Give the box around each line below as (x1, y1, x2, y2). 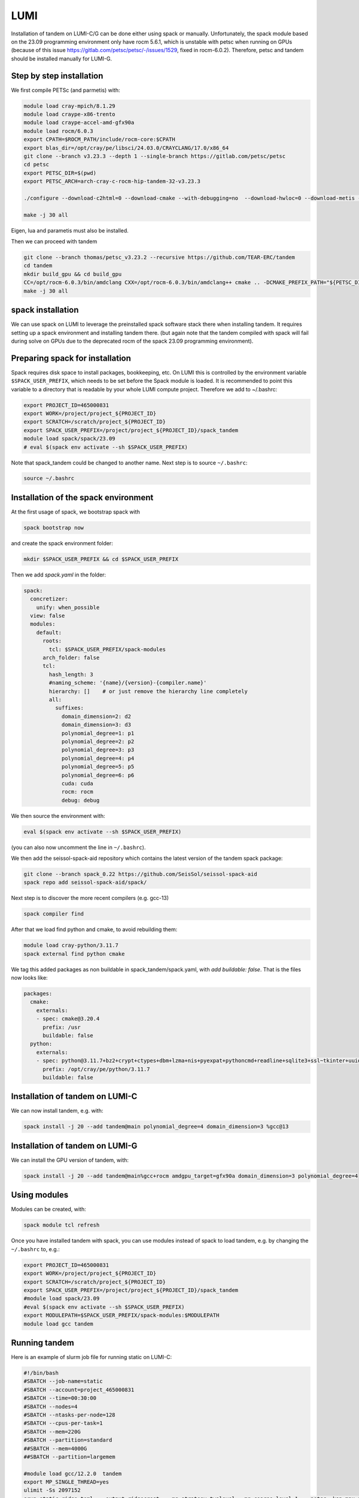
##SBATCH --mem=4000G (23, 1445, 87, 1452)
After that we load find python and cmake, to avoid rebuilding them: (11, 926, 178, 933)
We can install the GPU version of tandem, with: (11, 1156, 129, 1164)
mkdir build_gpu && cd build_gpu (23, 270, 122, 277)
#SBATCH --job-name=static (23, 1378, 103, 1385)
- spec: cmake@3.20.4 (36, 1016, 100, 1022)
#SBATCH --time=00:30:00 (23, 1395, 97, 1402)
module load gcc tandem (23, 1320, 94, 1327)
